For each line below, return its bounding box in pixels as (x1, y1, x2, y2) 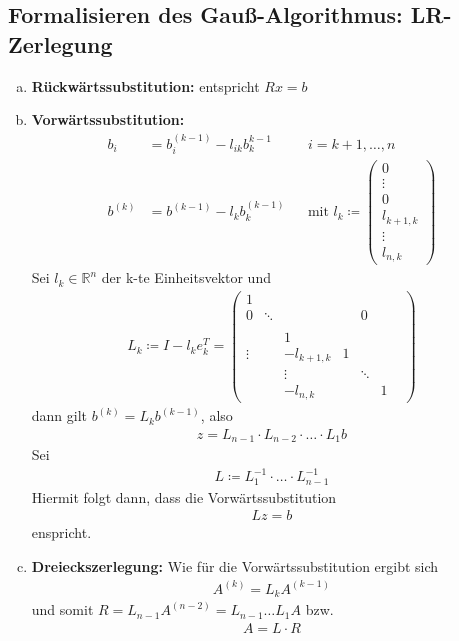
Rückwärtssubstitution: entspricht (31, 75, 260, 96)
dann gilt (31, 405, 88, 426)
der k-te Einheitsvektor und (101, 267, 271, 288)
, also (200, 405, 233, 426)
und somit (31, 599, 94, 620)
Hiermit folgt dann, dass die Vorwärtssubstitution (31, 486, 337, 507)
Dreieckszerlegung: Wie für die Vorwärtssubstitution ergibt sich (31, 555, 439, 576)
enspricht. (31, 522, 92, 543)
